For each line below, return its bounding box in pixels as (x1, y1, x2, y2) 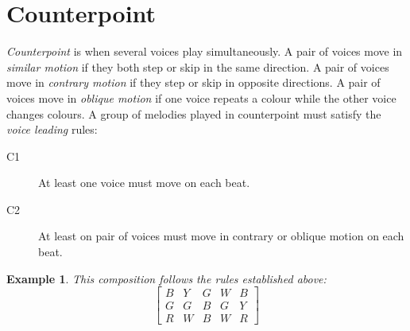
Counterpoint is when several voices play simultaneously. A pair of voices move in (6, 43, 403, 60)
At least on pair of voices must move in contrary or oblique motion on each (38, 228, 404, 244)
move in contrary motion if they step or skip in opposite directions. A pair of (6, 74, 381, 91)
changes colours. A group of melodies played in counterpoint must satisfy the (6, 105, 381, 122)
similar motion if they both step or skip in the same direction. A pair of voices (6, 58, 389, 75)
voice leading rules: (6, 121, 98, 138)
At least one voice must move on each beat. (38, 174, 250, 191)
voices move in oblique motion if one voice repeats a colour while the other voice (6, 89, 396, 106)
